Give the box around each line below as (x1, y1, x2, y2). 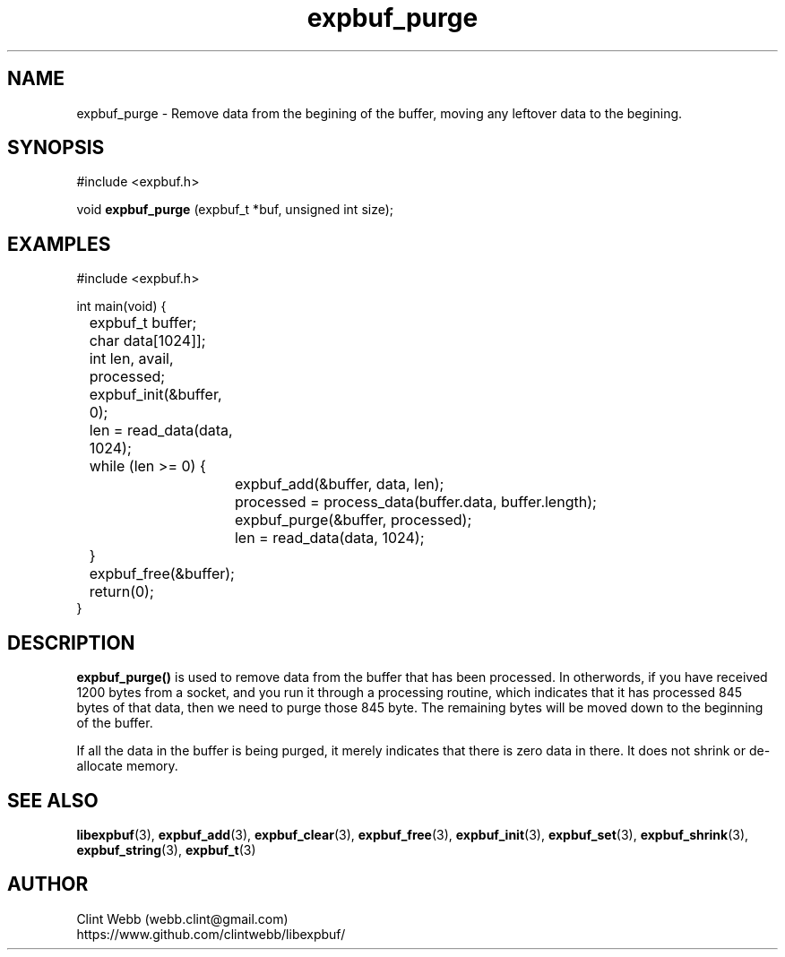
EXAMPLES (7, 232, 111, 255)
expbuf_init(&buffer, (89, 385, 222, 404)
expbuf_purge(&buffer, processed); (234, 511, 472, 530)
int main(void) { (76, 298, 167, 315)
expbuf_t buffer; (89, 314, 197, 332)
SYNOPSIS (7, 136, 105, 159)
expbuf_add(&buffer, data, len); (234, 475, 444, 494)
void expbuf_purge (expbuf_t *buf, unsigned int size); (76, 202, 394, 218)
